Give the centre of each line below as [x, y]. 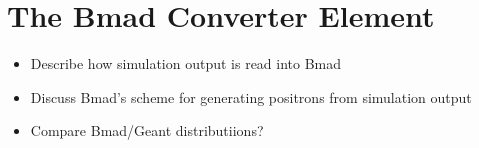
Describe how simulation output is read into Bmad [186, 63]
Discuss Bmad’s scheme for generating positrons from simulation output [251, 96]
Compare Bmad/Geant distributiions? [147, 130]
